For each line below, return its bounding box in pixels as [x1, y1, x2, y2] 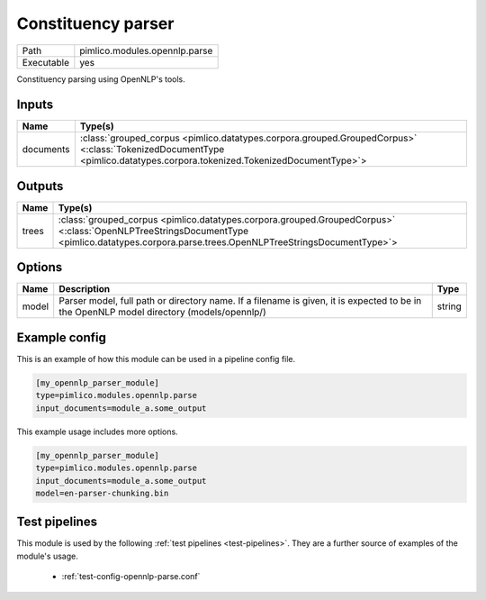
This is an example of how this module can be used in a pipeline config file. [16, 354, 296, 364]
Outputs [16, 178, 64, 194]
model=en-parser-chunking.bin [35, 487, 169, 498]
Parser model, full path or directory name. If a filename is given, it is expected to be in [58, 295, 422, 307]
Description [58, 283, 111, 295]
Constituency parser [16, 14, 175, 33]
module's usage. [16, 550, 78, 561]
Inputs [16, 97, 54, 113]
